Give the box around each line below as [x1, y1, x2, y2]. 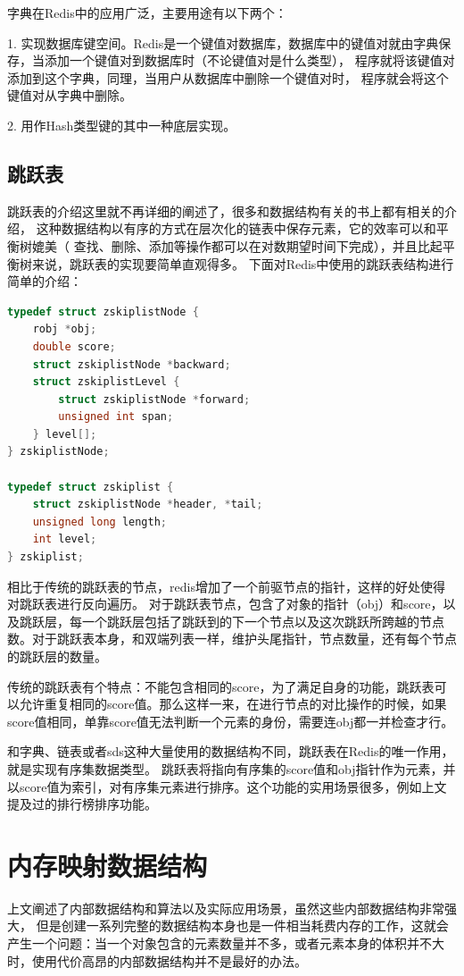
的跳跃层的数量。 [7, 647, 107, 666]
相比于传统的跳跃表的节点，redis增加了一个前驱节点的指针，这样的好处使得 [7, 576, 445, 595]
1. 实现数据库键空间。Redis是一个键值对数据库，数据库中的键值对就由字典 [7, 33, 439, 52]
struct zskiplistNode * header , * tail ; [32, 498, 263, 511]
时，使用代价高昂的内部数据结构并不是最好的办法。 [7, 951, 307, 970]
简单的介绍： [7, 272, 82, 290]
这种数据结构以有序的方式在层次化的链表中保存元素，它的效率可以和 [36, 219, 436, 238]
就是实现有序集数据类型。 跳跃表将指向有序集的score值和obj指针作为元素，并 [7, 759, 456, 778]
